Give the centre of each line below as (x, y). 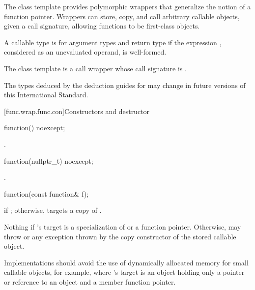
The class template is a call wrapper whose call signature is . (95, 68)
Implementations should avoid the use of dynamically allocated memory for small (126, 262)
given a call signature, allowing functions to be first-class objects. (102, 26)
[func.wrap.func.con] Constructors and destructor (77, 111)
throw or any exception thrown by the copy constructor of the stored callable (120, 236)
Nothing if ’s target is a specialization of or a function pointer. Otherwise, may (123, 226)
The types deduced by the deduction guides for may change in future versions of (125, 85)
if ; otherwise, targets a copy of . (53, 210)
